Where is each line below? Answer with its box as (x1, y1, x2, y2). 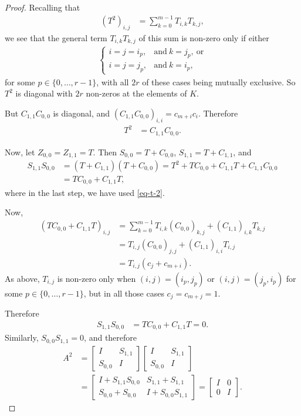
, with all (96, 75, 129, 88)
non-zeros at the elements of (86, 87, 187, 99)
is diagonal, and (53, 107, 110, 119)
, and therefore (84, 331, 137, 344)
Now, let (5, 145, 35, 158)
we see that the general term (5, 31, 107, 44)
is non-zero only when (57, 272, 136, 284)
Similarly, (5, 331, 39, 344)
